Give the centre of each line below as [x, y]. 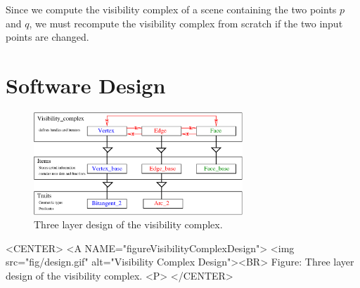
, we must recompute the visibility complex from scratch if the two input [186, 23]
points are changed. [47, 37]
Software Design [86, 85]
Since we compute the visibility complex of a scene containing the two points [171, 9]
